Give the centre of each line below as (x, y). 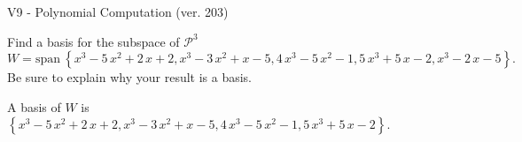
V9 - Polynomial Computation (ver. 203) (118, 11)
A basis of (34, 106)
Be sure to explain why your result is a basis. (130, 77)
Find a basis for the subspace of (93, 41)
